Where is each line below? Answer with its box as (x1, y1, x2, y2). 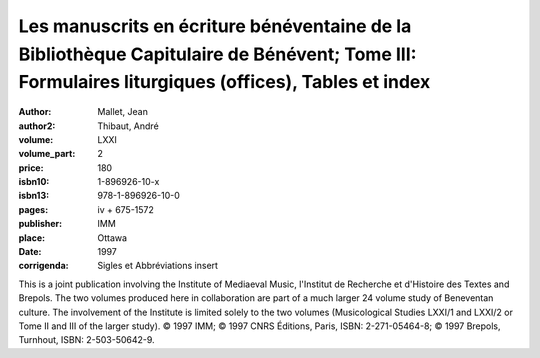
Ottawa (97, 231, 128, 244)
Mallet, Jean (97, 106, 149, 118)
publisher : (18, 218, 63, 230)
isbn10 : (18, 176, 50, 188)
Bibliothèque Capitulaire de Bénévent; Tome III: (18, 43, 417, 65)
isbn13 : (18, 190, 50, 202)
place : (18, 231, 46, 244)
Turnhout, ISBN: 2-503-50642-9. (18, 334, 155, 346)
